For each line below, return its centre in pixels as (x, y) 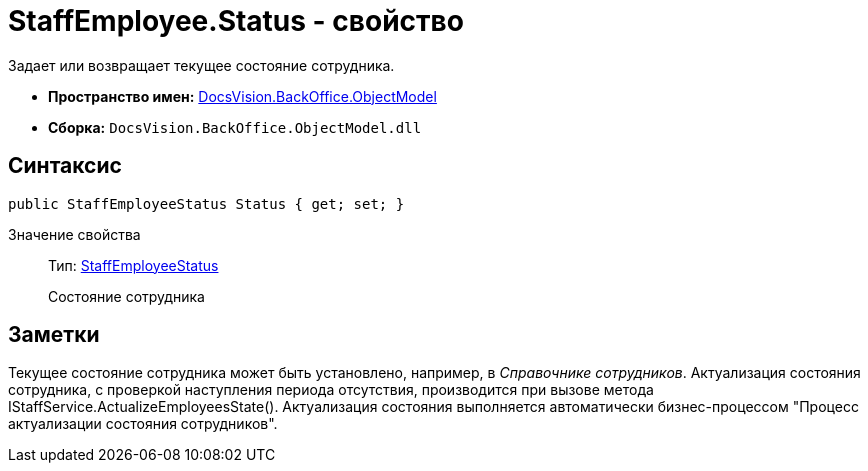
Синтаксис (65, 166)
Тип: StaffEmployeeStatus (133, 265)
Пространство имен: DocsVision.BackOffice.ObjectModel (242, 96)
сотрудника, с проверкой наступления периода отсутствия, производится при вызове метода (331, 390)
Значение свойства (74, 234)
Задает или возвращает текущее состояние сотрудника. (201, 65)
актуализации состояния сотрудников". (143, 424)
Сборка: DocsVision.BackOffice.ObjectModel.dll (235, 127)
